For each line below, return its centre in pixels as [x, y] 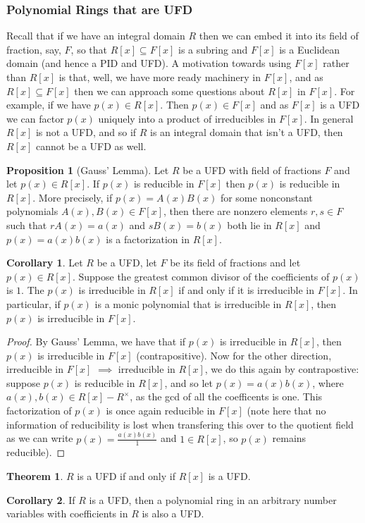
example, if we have [49, 105]
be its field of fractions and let [235, 263]
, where [328, 382]
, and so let [189, 382]
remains [289, 438]
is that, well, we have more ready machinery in [160, 77]
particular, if [33, 303]
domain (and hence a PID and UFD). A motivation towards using [149, 63]
